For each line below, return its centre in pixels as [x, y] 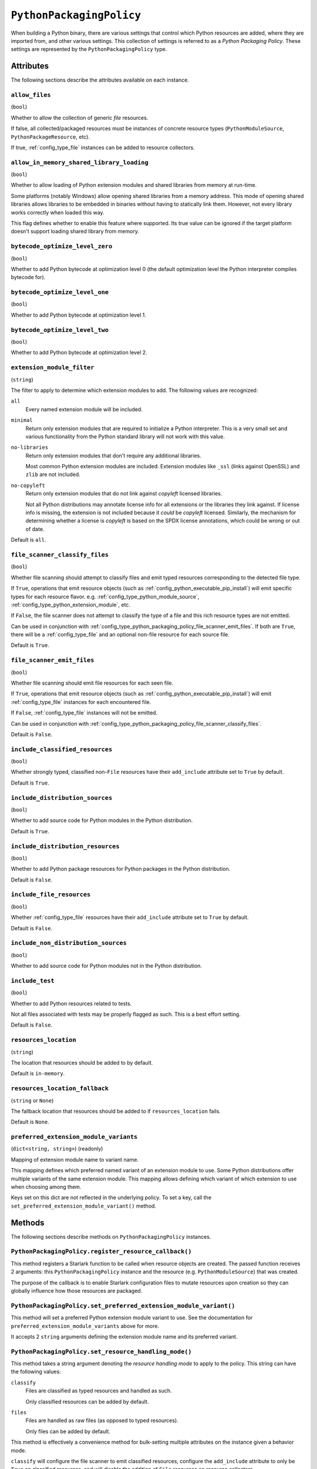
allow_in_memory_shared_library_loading [80, 162]
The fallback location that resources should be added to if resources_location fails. [116, 1111]
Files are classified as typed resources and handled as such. [99, 1391]
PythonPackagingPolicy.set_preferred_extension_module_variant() [123, 1306]
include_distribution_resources [65, 846]
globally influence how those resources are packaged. [77, 1291]
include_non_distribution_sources [69, 943]
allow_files [31, 95]
